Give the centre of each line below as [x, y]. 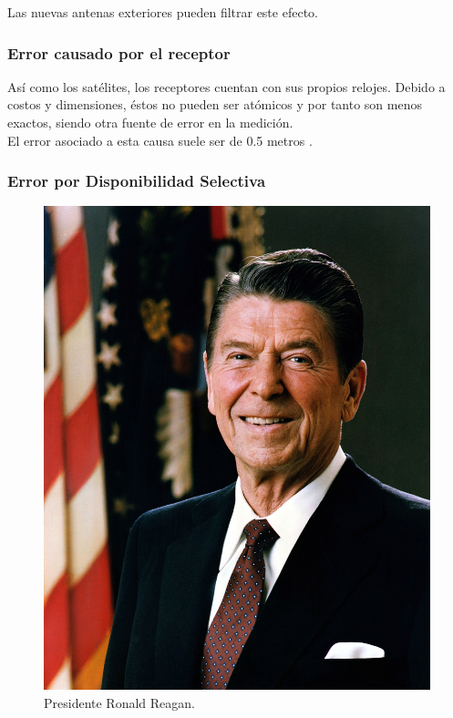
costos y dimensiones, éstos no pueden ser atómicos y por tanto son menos [215, 104]
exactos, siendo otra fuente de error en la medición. [150, 122]
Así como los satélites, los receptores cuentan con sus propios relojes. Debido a [226, 86]
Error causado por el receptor [119, 52]
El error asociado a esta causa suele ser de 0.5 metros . [160, 140]
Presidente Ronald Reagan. [119, 702]
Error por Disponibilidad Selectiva [137, 181]
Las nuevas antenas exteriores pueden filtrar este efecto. [163, 12]
